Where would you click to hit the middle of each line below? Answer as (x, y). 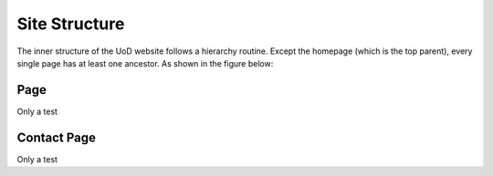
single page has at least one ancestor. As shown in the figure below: (145, 63)
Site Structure (71, 24)
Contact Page (56, 137)
